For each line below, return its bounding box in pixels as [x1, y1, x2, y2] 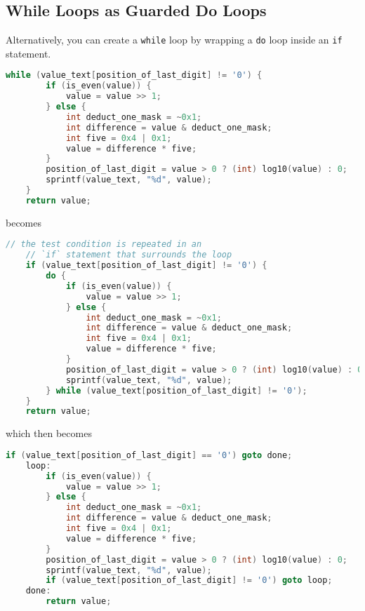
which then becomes [6, 426, 92, 441]
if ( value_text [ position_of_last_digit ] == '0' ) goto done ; [6, 450, 293, 460]
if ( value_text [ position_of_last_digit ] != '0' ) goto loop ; [46, 575, 333, 586]
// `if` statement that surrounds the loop [25, 250, 232, 260]
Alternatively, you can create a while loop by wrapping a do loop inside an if [6, 32, 343, 47]
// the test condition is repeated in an [6, 239, 202, 250]
